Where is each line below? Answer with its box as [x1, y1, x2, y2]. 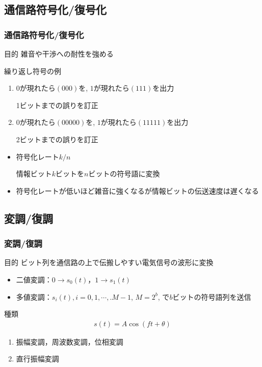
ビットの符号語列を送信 [172, 291, 251, 302]
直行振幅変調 [16, 353, 59, 364]
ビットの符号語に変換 [88, 168, 160, 179]
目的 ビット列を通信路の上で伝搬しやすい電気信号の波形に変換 [4, 257, 214, 268]
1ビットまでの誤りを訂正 [16, 99, 98, 110]
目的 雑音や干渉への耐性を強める [4, 48, 114, 59]
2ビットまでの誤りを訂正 [16, 134, 98, 144]
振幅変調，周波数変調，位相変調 [16, 336, 123, 347]
